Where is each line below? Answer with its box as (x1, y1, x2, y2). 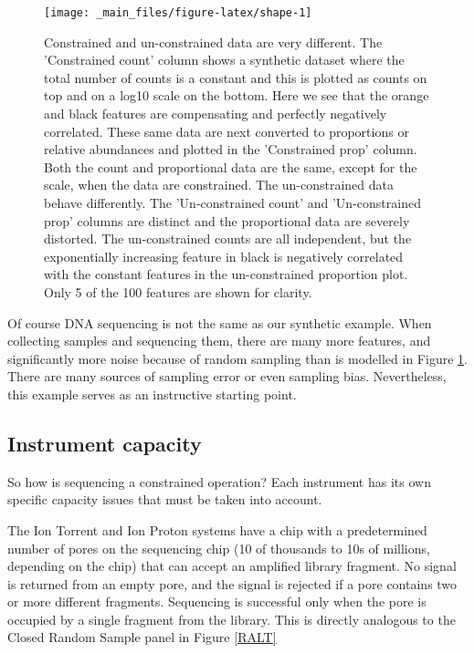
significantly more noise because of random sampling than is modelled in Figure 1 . (7, 348, 468, 368)
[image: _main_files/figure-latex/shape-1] (44, 6, 312, 19)
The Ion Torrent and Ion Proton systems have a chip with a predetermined (7, 520, 427, 539)
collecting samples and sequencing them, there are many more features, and (7, 331, 431, 350)
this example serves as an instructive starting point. (7, 384, 297, 403)
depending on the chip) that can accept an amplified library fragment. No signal (7, 556, 457, 575)
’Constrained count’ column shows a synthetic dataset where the (44, 50, 405, 69)
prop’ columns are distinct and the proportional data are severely (44, 211, 410, 230)
